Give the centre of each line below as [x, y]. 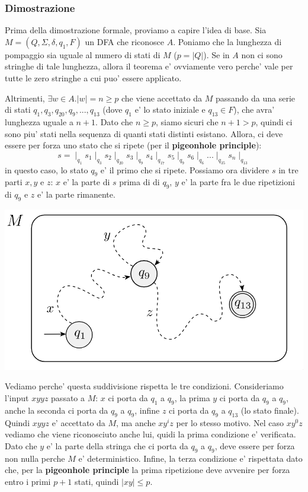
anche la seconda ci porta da [57, 410]
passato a [68, 398]
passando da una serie [255, 98]
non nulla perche [35, 458]
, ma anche [136, 422]
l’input [17, 398]
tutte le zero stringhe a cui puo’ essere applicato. [93, 78]
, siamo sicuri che [187, 121]
